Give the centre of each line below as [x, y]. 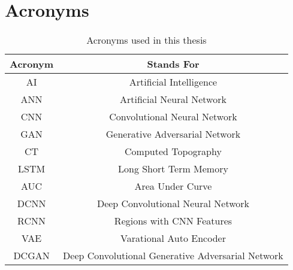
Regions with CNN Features [173, 221]
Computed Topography [173, 151]
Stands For [173, 64]
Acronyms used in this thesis [146, 40]
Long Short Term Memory [173, 169]
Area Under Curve [173, 186]
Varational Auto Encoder [173, 238]
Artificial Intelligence [173, 82]
